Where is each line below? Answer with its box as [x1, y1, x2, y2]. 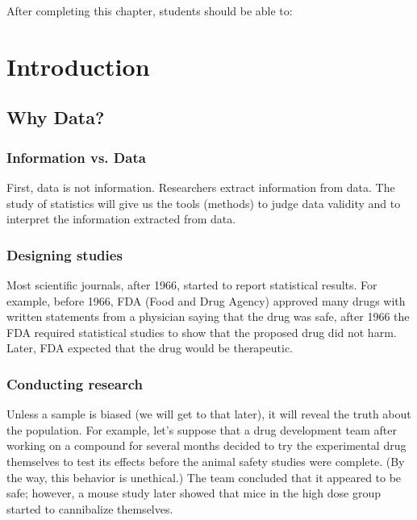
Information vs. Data [6, 147, 146, 167]
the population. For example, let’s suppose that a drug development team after [6, 421, 397, 438]
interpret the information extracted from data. [6, 210, 236, 227]
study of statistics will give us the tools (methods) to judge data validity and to [6, 194, 401, 211]
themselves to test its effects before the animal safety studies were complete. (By [6, 452, 405, 469]
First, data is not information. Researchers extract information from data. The [6, 178, 395, 195]
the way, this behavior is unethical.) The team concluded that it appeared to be [6, 468, 402, 485]
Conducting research [6, 373, 143, 393]
